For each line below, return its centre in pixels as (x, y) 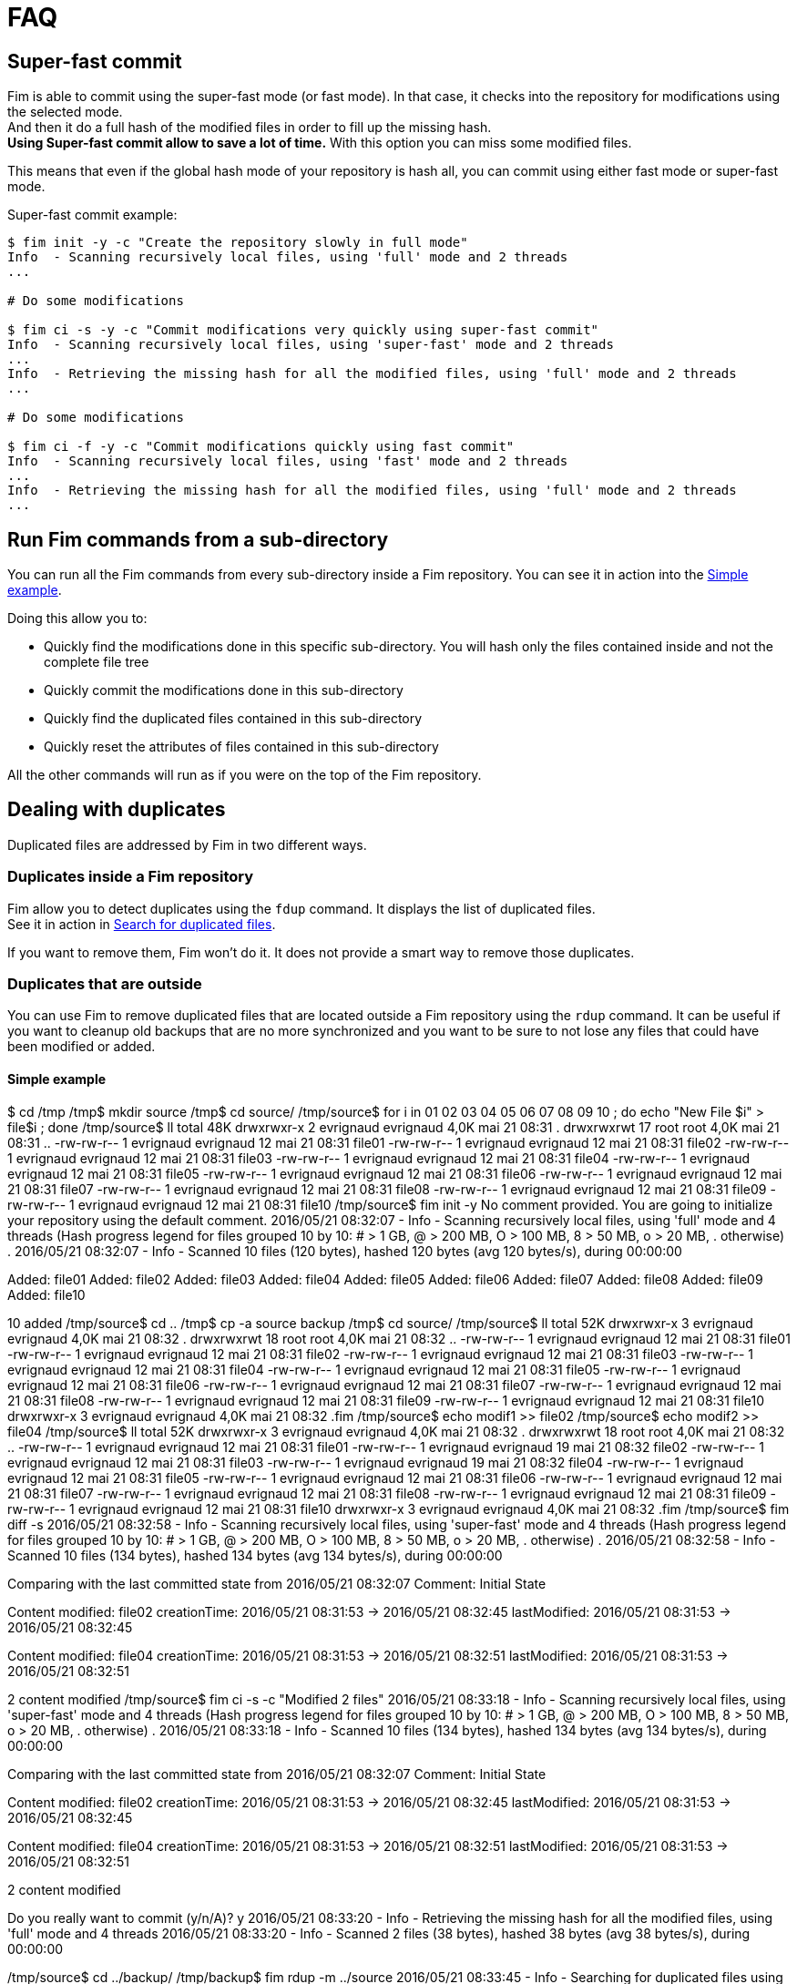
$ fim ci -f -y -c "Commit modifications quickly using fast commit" (261, 447)
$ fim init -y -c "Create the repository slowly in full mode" (238, 243)
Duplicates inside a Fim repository (131, 877)
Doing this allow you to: (77, 619)
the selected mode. (65, 112)
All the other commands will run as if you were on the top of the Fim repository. (245, 775)
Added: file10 (46, 1294)
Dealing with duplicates (117, 810)
